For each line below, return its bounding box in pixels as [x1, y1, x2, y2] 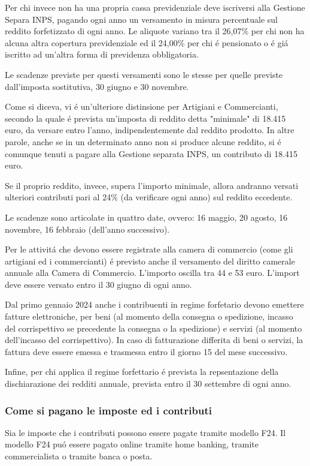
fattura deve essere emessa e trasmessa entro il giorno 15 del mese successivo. [5, 345, 288, 357]
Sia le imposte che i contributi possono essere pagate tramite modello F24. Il [5, 426, 286, 438]
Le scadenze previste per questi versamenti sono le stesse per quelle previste [5, 68, 283, 80]
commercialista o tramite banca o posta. [5, 450, 153, 462]
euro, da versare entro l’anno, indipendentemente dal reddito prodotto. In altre [5, 124, 294, 136]
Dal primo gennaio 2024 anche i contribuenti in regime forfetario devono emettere [5, 298, 304, 311]
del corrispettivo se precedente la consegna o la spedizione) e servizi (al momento [5, 321, 302, 334]
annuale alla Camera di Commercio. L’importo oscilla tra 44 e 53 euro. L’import [5, 266, 300, 279]
